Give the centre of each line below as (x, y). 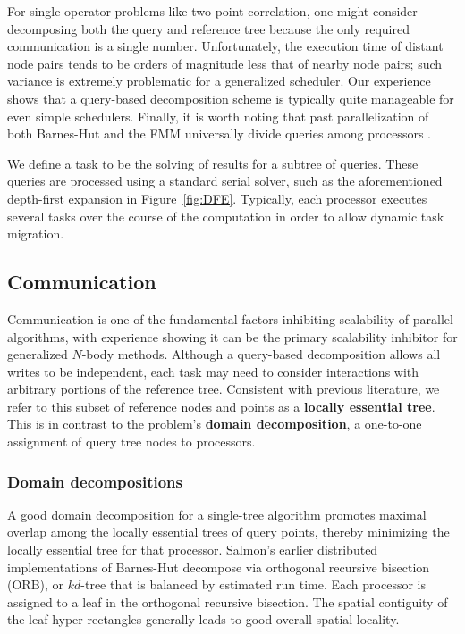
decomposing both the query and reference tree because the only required (208, 28)
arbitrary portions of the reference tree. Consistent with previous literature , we (224, 389)
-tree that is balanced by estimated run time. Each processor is (253, 584)
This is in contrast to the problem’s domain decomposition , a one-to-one (215, 424)
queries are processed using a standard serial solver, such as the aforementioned (225, 181)
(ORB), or (36, 584)
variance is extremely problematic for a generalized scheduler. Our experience (219, 81)
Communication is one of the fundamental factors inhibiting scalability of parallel (230, 318)
